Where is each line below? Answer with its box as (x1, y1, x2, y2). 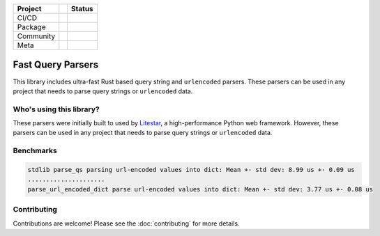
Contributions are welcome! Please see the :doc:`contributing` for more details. (13, 219, 240, 228)
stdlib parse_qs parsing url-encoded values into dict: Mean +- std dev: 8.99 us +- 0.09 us (27, 166, 355, 173)
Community (17, 31, 56, 41)
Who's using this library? (13, 104, 100, 114)
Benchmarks (13, 146, 57, 156)
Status (70, 4, 93, 13)
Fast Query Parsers (13, 59, 99, 71)
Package (17, 22, 46, 31)
